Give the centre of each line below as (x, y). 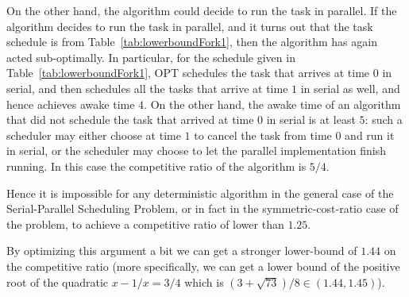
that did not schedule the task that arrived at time (130, 120)
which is (204, 282)
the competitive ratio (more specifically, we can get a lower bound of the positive (203, 266)
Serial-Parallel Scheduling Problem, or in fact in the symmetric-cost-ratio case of (203, 208)
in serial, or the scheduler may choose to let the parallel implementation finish (197, 150)
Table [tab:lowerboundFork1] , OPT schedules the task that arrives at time (188, 73)
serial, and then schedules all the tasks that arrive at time (147, 88)
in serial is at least (311, 120)
